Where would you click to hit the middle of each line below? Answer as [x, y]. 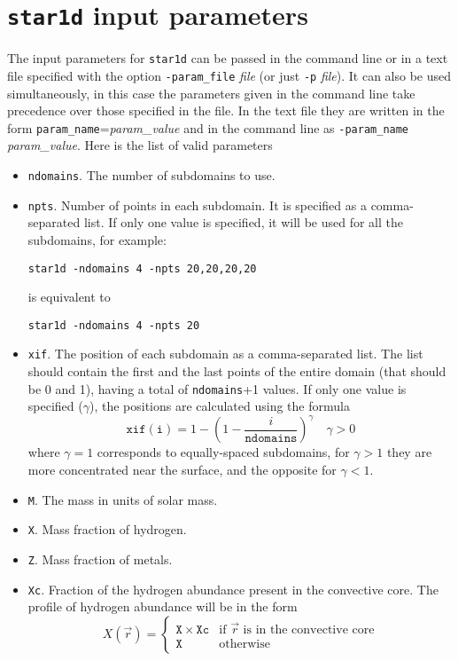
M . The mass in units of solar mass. [123, 499]
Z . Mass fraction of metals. [100, 559]
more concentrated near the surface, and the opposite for [182, 469]
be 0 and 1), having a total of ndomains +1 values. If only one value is [217, 388]
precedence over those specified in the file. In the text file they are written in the [226, 110]
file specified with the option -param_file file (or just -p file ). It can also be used [229, 75]
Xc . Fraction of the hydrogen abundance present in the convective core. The [233, 589]
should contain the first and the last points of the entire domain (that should [237, 371]
